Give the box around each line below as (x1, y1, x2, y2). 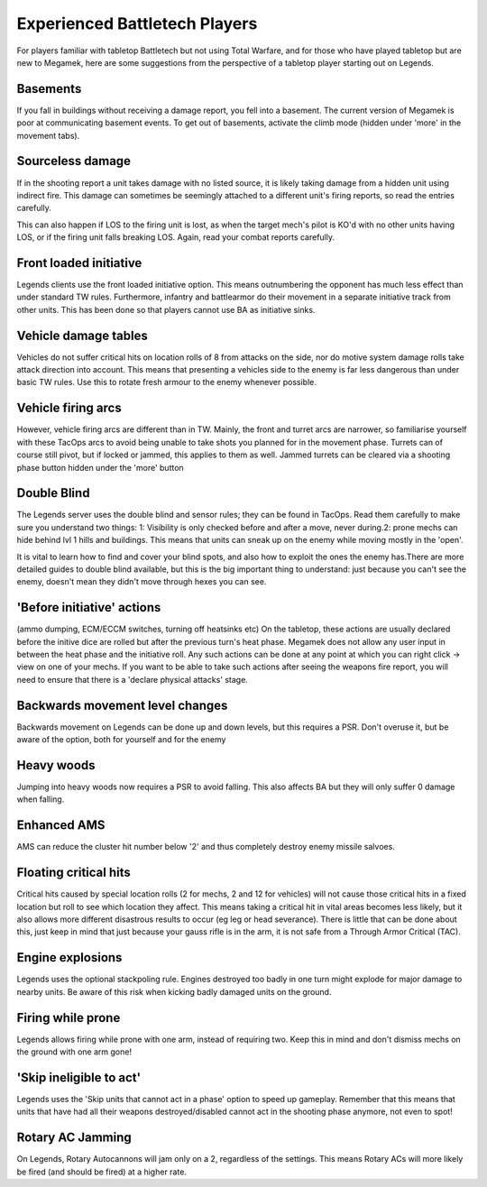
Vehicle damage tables (16, 327, 148, 343)
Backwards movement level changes (16, 697, 228, 713)
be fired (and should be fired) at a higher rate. (16, 1166, 187, 1177)
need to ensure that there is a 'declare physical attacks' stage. (16, 674, 248, 685)
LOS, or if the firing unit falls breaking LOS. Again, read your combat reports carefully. (16, 232, 335, 243)
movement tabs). (16, 130, 80, 141)
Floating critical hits (16, 865, 131, 880)
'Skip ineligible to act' (16, 1070, 142, 1085)
